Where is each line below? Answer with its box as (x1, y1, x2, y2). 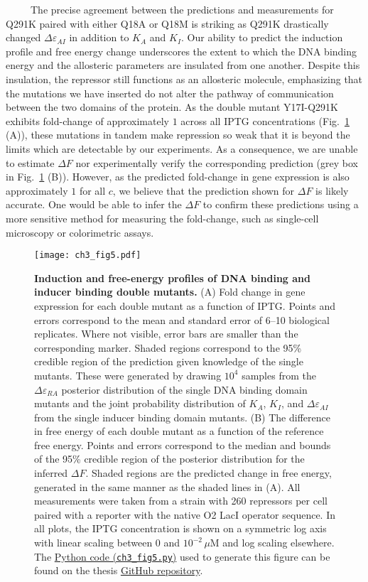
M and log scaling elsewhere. (210, 535, 335, 550)
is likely (315, 183, 349, 198)
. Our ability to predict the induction (181, 30, 343, 45)
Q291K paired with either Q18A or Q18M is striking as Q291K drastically (6, 16, 329, 31)
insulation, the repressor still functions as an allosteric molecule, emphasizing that (6, 71, 363, 86)
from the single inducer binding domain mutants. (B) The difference (34, 409, 330, 424)
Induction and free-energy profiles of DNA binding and (34, 270, 310, 285)
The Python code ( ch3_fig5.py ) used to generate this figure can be (34, 549, 330, 564)
